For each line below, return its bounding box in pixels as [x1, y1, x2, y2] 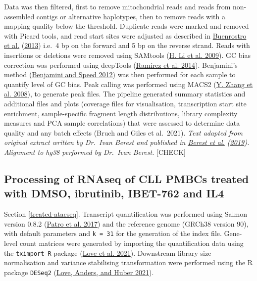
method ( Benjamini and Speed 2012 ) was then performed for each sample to [4, 69, 236, 80]
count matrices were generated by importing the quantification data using [19, 237, 244, 248]
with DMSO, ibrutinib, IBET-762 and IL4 [4, 186, 224, 201]
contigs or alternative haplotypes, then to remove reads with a [36, 11, 225, 21]
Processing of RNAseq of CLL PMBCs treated [4, 171, 249, 186]
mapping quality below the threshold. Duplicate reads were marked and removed [4, 21, 249, 31]
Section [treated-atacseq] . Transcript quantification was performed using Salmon [4, 209, 247, 219]
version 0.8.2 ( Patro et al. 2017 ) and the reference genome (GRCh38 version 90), [4, 218, 249, 229]
